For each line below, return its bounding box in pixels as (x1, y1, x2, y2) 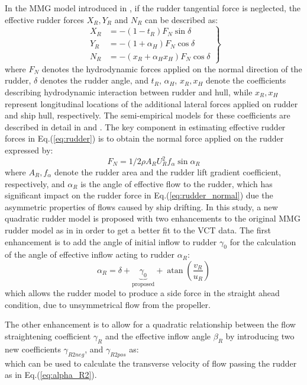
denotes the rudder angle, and (40, 74, 148, 86)
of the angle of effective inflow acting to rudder (5, 248, 175, 261)
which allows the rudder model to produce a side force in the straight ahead (5, 287, 280, 299)
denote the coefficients (206, 74, 286, 86)
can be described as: (145, 13, 218, 25)
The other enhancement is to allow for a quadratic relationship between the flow (5, 318, 296, 331)
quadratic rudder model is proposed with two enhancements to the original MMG (5, 212, 300, 224)
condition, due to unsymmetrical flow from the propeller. (5, 298, 211, 310)
